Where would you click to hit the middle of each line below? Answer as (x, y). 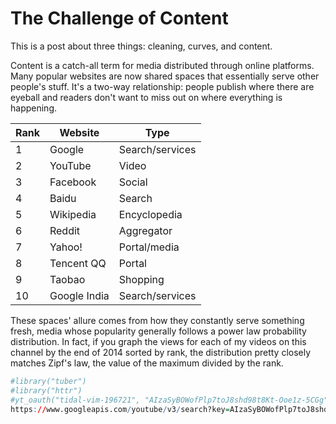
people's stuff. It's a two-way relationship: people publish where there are (162, 86)
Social (133, 182)
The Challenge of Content (119, 18)
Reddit (65, 230)
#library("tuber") (48, 381)
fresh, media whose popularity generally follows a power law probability (158, 331)
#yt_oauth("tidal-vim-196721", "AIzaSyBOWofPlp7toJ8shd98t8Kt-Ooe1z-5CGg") (171, 400)
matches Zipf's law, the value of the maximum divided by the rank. (147, 363)
